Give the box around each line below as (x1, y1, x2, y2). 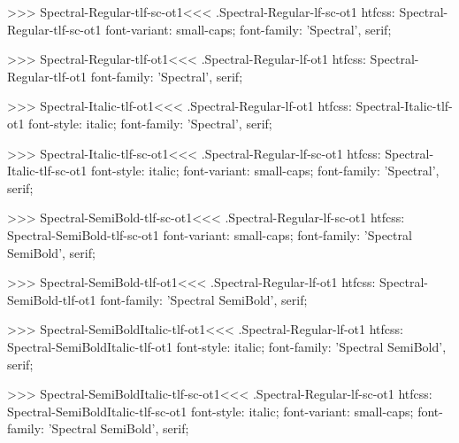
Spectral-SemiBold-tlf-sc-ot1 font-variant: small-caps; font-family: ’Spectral (7, 225, 412, 244)
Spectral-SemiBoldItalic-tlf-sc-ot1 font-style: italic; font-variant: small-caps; (7, 401, 414, 420)
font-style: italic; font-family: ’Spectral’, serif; (28, 113, 272, 132)
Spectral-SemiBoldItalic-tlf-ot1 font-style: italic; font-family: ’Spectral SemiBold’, (7, 337, 447, 355)
